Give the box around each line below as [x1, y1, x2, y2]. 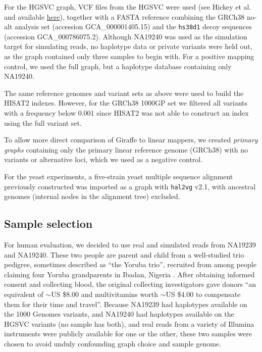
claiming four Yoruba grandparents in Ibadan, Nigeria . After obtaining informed [4, 269, 255, 279]
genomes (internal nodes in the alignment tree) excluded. [4, 191, 180, 202]
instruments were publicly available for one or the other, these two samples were [4, 328, 252, 339]
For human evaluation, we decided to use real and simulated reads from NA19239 [4, 239, 256, 250]
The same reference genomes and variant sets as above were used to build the [4, 87, 244, 98]
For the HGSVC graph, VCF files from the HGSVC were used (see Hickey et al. [4, 2, 251, 12]
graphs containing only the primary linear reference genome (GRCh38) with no [4, 144, 248, 155]
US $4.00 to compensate [166, 288, 241, 299]
